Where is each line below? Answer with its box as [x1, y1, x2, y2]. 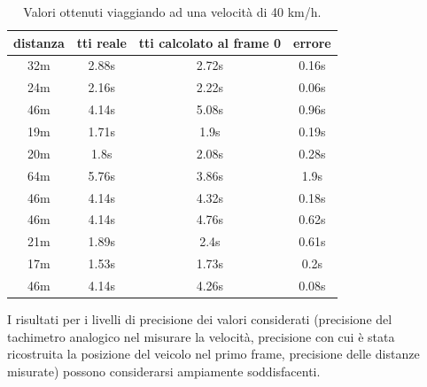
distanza [13, 33, 65, 51]
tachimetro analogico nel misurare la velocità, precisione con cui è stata [7, 327, 395, 345]
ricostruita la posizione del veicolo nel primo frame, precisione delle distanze [7, 344, 420, 363]
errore [293, 33, 331, 51]
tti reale [76, 33, 127, 51]
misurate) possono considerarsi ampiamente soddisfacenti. [7, 361, 321, 380]
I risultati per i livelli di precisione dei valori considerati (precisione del [7, 309, 392, 328]
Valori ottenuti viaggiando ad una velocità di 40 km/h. [23, 3, 322, 20]
